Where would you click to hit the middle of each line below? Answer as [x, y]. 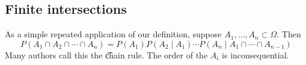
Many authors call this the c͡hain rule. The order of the [106, 54]
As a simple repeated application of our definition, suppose [113, 34]
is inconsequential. [256, 54]
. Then [289, 34]
